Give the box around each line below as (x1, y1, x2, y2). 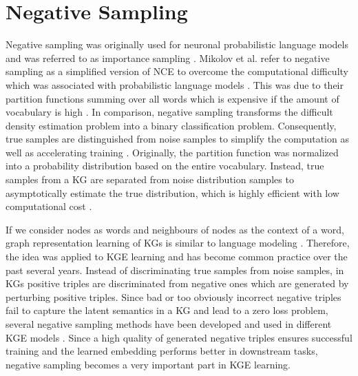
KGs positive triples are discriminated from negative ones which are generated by (6, 276, 349, 291)
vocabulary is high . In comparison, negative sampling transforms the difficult (6, 105, 333, 119)
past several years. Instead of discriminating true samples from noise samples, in (6, 262, 344, 277)
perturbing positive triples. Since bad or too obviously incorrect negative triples (6, 289, 341, 304)
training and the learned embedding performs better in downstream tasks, (6, 344, 318, 358)
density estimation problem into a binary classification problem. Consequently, (6, 118, 337, 132)
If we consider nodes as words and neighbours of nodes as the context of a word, (6, 222, 344, 236)
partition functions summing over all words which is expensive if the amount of (6, 91, 339, 105)
